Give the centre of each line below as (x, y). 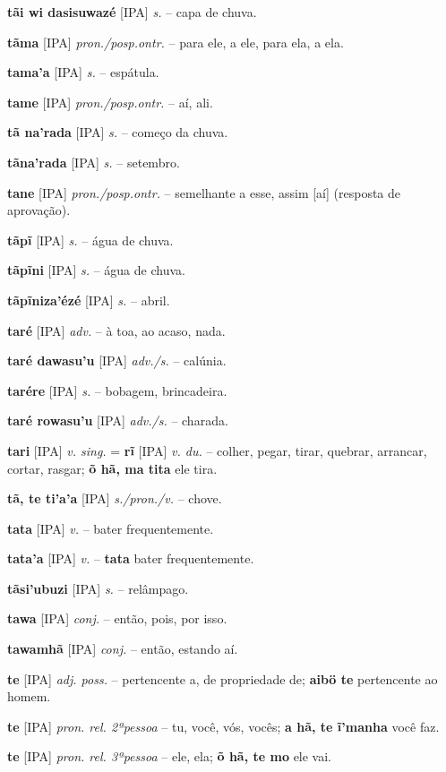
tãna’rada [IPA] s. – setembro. (94, 162)
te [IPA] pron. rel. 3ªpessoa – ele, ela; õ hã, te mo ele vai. (170, 756)
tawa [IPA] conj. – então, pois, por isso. (117, 618)
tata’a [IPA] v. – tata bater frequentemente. (131, 558)
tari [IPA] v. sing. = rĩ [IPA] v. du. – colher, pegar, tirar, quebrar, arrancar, (217, 450)
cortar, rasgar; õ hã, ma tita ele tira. (112, 468)
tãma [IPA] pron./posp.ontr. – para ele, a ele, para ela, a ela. (176, 42)
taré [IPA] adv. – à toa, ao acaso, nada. (116, 330)
